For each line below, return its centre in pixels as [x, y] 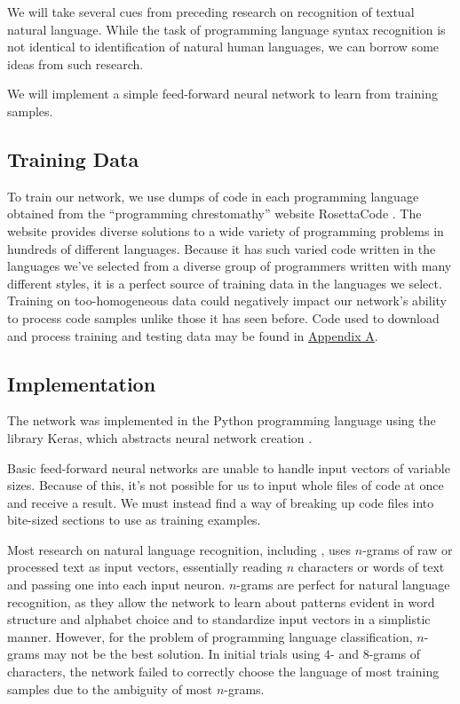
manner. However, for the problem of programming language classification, [210, 636]
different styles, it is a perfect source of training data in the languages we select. [225, 283]
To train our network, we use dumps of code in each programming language [213, 196]
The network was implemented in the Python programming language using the [222, 420]
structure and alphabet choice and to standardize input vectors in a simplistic [219, 619]
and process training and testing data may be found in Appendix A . [193, 335]
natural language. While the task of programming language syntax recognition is [226, 29]
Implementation [82, 383]
